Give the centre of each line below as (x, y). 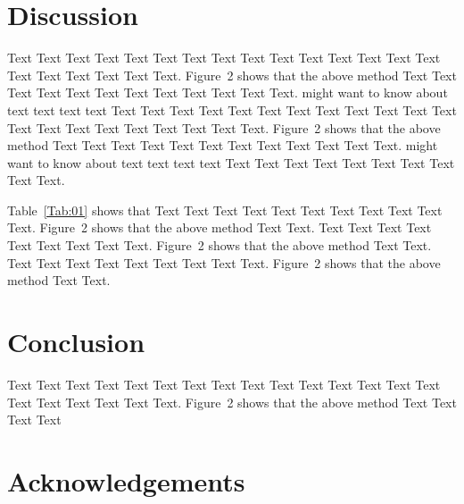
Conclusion (76, 342)
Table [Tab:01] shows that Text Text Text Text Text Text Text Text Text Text (225, 210)
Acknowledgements (126, 480)
